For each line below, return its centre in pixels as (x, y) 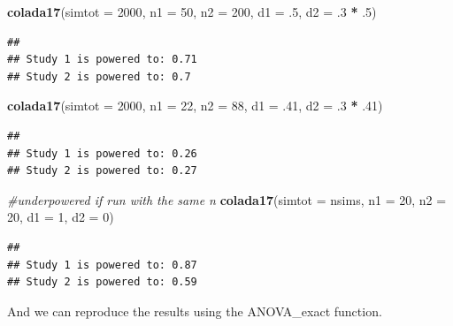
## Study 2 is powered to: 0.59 (102, 282)
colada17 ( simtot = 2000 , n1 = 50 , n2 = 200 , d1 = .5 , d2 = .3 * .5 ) (192, 11)
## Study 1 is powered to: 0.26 (102, 153)
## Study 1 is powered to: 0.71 (102, 60)
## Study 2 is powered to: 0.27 (102, 171)
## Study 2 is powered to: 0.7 (99, 76)
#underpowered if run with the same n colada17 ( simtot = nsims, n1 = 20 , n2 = (227, 199)
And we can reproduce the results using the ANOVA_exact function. (195, 311)
